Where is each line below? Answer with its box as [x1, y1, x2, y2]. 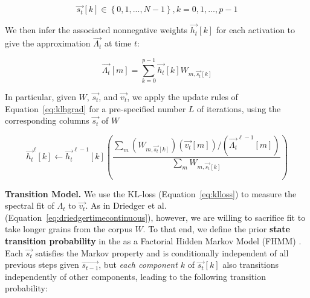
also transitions [222, 258, 279, 271]
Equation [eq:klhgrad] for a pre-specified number [5, 102, 186, 115]
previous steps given [5, 258, 79, 271]
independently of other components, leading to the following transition [5, 270, 266, 282]
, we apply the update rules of [127, 90, 238, 103]
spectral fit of [5, 199, 54, 212]
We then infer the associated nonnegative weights [5, 24, 188, 36]
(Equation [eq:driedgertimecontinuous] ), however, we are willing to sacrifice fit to [5, 211, 306, 223]
